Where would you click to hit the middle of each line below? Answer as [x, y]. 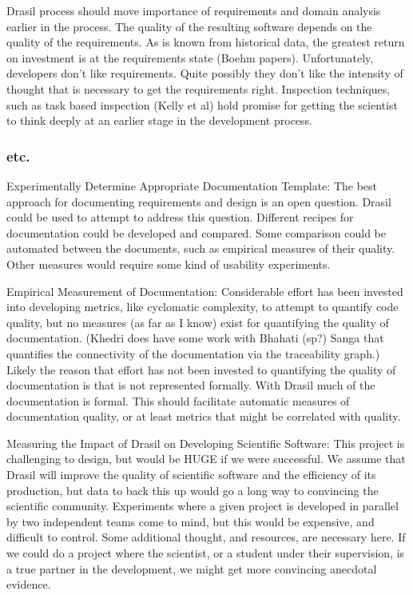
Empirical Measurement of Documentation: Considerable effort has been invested [205, 291]
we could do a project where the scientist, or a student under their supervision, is [206, 553]
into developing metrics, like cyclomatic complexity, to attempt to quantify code [203, 307]
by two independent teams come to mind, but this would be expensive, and [191, 521]
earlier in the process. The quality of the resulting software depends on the [189, 26]
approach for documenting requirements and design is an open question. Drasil [199, 201]
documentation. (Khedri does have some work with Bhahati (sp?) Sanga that [195, 338]
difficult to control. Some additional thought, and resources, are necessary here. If [206, 537]
